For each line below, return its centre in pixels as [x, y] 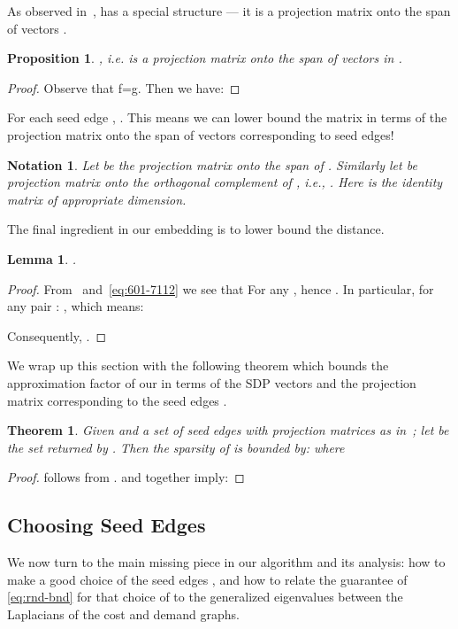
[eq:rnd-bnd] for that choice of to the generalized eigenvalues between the [205, 597]
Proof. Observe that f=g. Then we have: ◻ [124, 87]
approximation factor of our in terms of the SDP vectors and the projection [212, 382]
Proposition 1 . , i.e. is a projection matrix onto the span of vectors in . [205, 58]
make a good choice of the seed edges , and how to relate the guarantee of [207, 579]
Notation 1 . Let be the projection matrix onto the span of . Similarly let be [212, 164]
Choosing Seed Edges [107, 525]
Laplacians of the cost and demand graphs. [123, 613]
